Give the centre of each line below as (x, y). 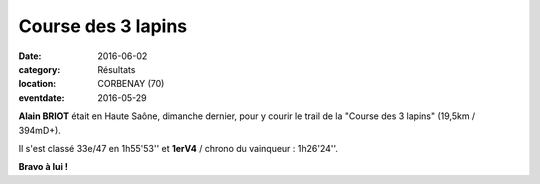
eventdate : (41, 97)
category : (39, 69)
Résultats (116, 69)
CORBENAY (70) (131, 84)
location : (37, 84)
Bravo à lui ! (43, 167)
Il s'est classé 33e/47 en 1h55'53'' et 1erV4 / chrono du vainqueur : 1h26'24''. (178, 148)
